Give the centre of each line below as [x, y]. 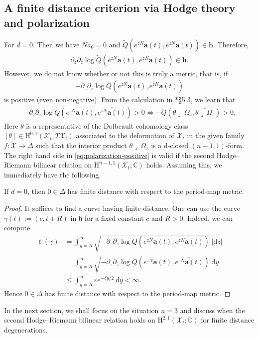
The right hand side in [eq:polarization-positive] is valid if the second [109, 155]
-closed [178, 145]
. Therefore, [231, 44]
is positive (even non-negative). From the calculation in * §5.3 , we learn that [120, 99]
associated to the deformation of [125, 135]
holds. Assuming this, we [184, 165]
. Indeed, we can [208, 218]
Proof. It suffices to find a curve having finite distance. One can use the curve [122, 208]
